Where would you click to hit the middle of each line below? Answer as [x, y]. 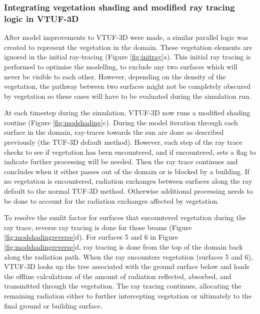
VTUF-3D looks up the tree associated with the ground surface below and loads [127, 266]
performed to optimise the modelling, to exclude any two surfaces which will [121, 66]
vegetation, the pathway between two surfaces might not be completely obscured [127, 86]
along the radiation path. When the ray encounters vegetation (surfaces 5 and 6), [128, 256]
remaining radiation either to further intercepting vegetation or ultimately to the [128, 295]
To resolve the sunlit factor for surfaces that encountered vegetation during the [125, 217]
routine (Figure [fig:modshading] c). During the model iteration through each [121, 122]
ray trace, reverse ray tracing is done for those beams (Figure [98, 227]
